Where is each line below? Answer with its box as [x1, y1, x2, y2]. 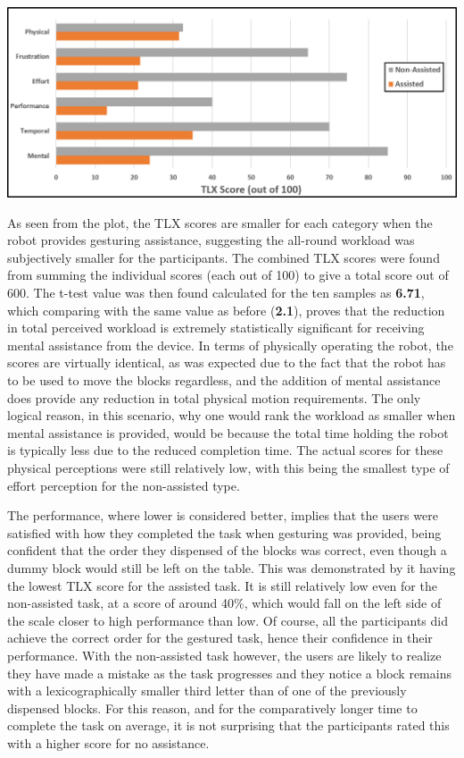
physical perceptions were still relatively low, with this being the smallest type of [7, 459, 450, 477]
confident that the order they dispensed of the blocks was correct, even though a [7, 541, 447, 560]
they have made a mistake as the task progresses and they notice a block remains [7, 663, 452, 682]
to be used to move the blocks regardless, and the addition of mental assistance [7, 371, 441, 390]
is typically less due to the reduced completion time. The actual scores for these [7, 441, 443, 459]
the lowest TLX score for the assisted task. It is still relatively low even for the [7, 576, 437, 594]
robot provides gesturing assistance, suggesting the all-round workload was [7, 231, 415, 249]
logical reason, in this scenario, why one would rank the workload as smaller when [7, 406, 456, 425]
